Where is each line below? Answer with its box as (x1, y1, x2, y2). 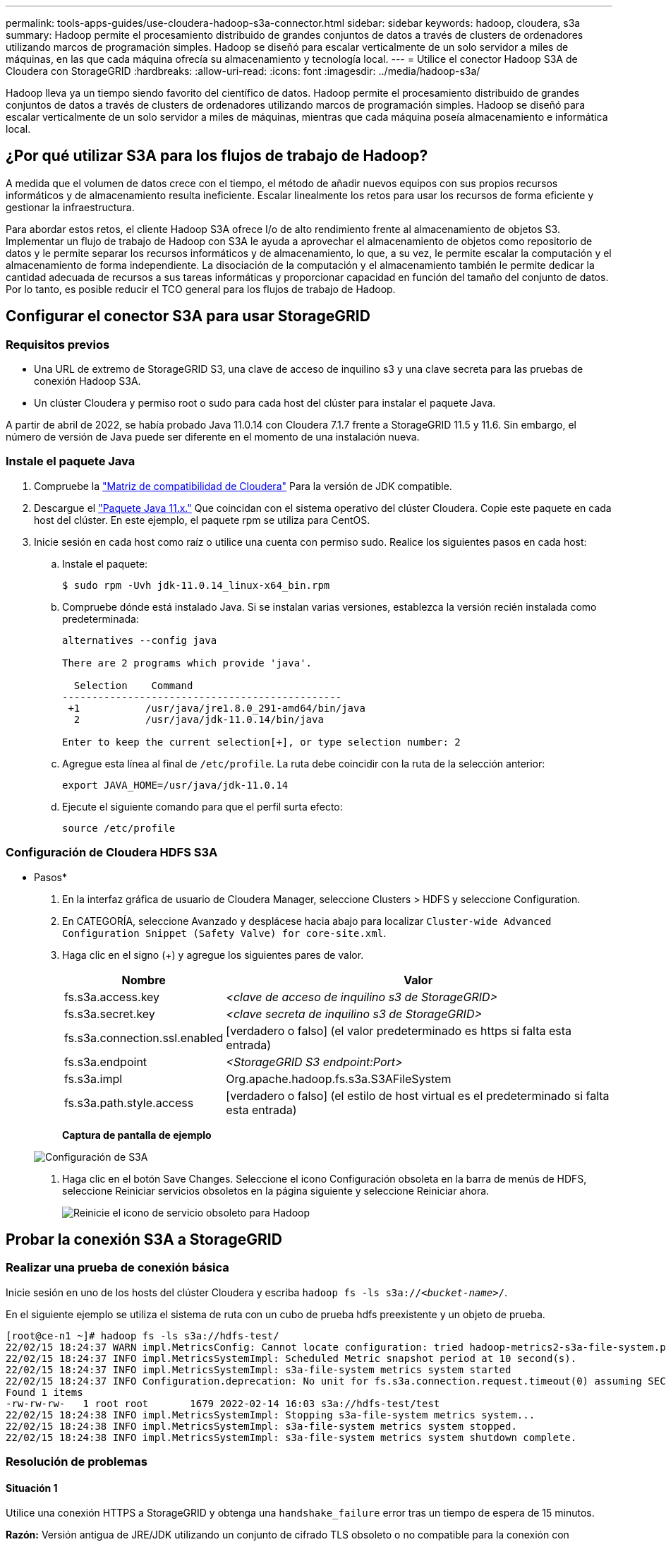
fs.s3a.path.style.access (64, 1095, 194, 1110)
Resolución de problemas (6, 1454, 147, 1469)
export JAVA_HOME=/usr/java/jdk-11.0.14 (62, 779, 289, 791)
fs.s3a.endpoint (64, 1054, 147, 1069)
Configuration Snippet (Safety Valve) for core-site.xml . (62, 926, 387, 939)
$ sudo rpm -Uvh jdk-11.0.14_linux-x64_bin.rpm (62, 579, 330, 591)
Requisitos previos (6, 337, 110, 352)
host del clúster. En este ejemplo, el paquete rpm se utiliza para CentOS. (34, 513, 370, 526)
